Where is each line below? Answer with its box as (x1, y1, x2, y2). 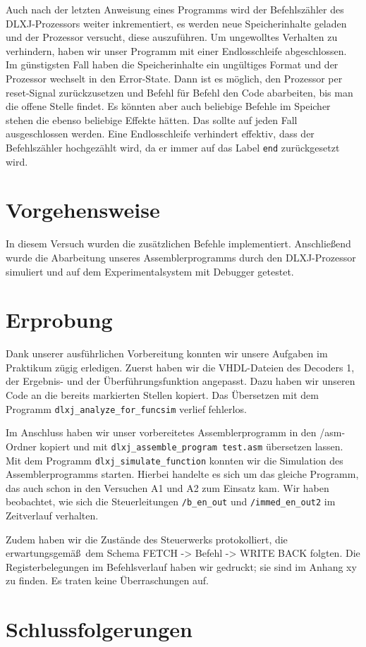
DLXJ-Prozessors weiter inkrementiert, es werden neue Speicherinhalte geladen (6, 16, 347, 30)
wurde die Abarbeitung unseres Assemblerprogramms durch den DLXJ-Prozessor (6, 249, 356, 264)
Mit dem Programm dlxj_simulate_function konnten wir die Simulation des (6, 452, 343, 467)
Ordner (6, 438, 37, 453)
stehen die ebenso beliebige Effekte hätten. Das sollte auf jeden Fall (6, 112, 298, 127)
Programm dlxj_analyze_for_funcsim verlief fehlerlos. (6, 401, 247, 416)
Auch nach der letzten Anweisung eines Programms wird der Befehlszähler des (6, 2, 344, 16)
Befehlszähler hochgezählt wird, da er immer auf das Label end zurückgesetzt (6, 140, 340, 154)
